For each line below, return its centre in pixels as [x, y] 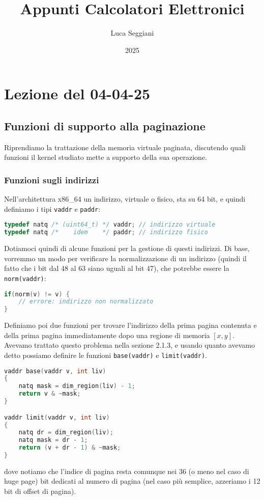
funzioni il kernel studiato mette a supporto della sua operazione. [106, 157]
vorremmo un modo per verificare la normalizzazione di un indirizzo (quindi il [125, 258]
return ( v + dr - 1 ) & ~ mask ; [70, 448]
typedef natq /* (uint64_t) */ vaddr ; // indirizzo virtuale [110, 225]
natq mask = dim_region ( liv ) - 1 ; [77, 386]
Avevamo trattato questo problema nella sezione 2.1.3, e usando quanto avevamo [129, 345]
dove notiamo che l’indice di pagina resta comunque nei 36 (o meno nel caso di [127, 471]
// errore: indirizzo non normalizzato [86, 302]
